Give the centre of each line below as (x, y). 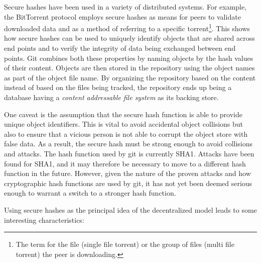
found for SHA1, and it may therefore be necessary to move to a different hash (125, 163)
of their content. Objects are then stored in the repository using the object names (129, 68)
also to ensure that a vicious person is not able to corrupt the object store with (126, 134)
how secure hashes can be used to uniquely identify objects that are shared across (129, 38)
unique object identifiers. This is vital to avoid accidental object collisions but (124, 124)
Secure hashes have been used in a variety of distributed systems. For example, (125, 7)
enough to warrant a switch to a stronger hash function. (90, 193)
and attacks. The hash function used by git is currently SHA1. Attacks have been (129, 153)
